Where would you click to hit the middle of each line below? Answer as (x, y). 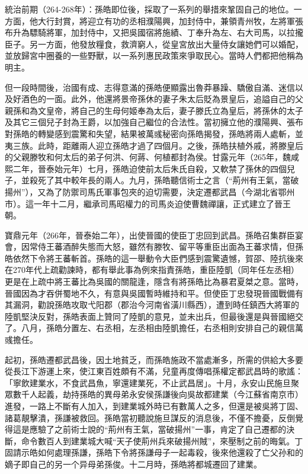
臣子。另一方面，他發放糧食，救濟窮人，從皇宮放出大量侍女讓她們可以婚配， (154, 44)
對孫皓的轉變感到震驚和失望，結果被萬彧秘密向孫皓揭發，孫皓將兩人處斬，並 (154, 133)
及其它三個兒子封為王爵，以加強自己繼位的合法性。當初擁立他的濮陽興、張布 (154, 122)
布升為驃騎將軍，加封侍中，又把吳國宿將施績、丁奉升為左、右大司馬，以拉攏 (154, 32)
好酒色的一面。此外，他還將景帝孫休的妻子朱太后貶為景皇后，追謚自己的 (154, 99)
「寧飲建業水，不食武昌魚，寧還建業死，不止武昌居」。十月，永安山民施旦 (148, 382)
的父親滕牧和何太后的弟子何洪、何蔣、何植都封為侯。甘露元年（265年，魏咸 (152, 157)
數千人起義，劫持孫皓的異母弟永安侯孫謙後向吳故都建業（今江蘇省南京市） (158, 394)
